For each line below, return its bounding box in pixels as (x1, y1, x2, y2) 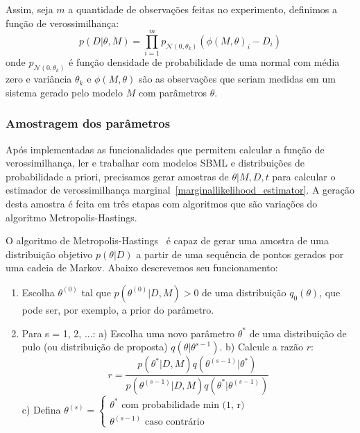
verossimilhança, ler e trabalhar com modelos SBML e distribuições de (6, 155, 305, 170)
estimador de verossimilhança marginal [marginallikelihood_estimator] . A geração (6, 182, 355, 197)
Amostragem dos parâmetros (6, 114, 171, 132)
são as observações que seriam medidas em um (138, 71, 336, 86)
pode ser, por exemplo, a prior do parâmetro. (22, 302, 214, 316)
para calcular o (272, 169, 336, 183)
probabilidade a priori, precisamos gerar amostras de (6, 169, 229, 183)
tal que (81, 285, 111, 299)
